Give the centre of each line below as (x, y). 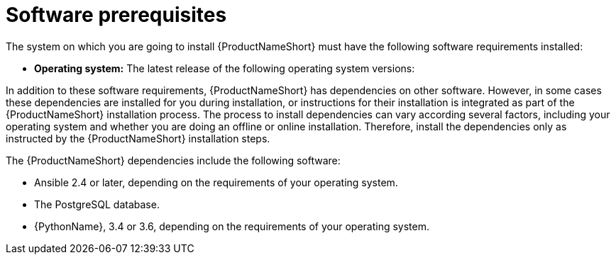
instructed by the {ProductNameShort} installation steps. (138, 138)
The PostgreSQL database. (97, 204)
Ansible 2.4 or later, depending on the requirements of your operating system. (216, 182)
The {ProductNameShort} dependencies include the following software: (173, 160)
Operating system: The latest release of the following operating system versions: (225, 68)
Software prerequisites (116, 15)
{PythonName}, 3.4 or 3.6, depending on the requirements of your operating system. (232, 226)
